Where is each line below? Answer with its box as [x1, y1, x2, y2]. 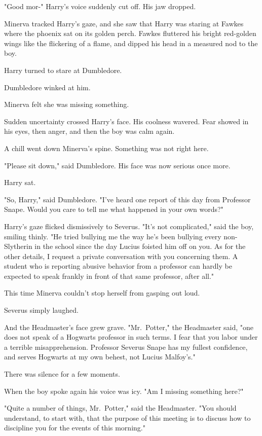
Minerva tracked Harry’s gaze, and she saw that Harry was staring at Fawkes [4, 18, 244, 28]
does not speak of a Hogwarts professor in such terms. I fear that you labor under [4, 332, 258, 342]
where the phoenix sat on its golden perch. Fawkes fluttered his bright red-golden [4, 28, 256, 39]
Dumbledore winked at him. [4, 82, 91, 92]
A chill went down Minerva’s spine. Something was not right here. [4, 142, 209, 153]
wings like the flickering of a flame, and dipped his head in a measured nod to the [4, 38, 258, 48]
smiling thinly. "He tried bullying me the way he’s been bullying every [4, 231, 221, 241]
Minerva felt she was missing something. [4, 99, 129, 110]
